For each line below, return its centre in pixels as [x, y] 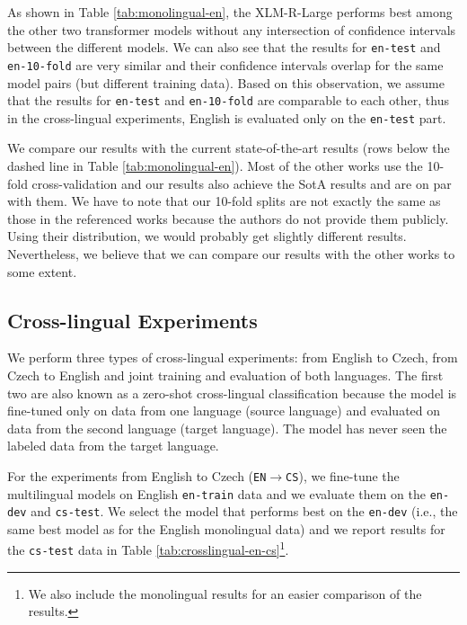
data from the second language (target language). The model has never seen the [227, 428]
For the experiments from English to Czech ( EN [137, 475]
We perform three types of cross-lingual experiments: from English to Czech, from [233, 357]
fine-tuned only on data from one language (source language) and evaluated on [224, 411]
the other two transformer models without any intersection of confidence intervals [232, 29]
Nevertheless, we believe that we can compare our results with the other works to [231, 253]
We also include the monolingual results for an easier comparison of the [225, 593]
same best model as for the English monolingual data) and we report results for [226, 528]
